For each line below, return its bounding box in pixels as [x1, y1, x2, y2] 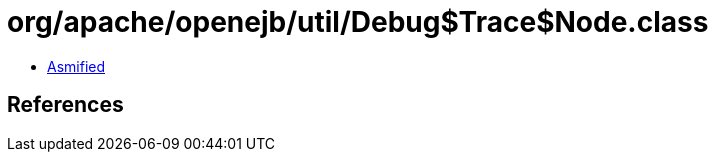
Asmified [47, 57, 106, 75]
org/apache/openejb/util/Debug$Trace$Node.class [7, 5, 709, 39]
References [7, 92, 124, 118]
